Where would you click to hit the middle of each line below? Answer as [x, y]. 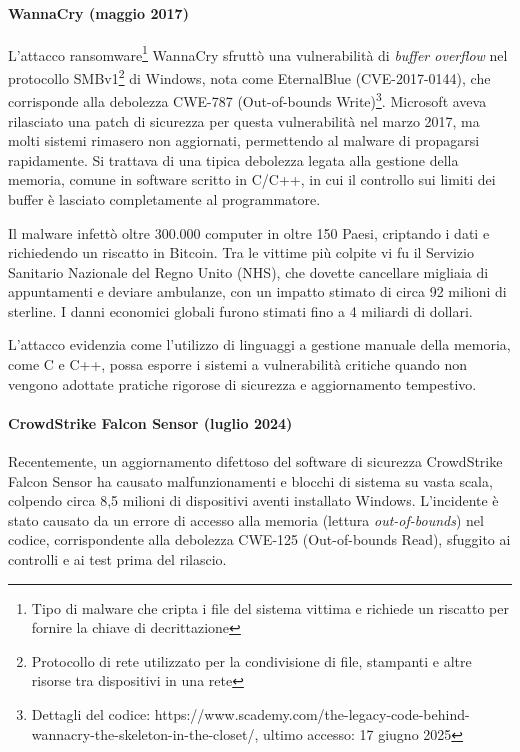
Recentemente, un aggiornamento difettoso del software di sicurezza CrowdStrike [255, 461]
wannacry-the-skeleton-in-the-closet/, [145, 733]
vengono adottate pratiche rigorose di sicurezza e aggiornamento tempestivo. [242, 383]
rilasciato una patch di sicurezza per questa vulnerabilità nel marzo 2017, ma [244, 120]
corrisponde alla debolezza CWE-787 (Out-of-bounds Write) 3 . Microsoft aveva [247, 99]
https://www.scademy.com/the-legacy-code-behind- [312, 714]
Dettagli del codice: [91, 714]
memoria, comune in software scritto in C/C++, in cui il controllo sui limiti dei [252, 179]
